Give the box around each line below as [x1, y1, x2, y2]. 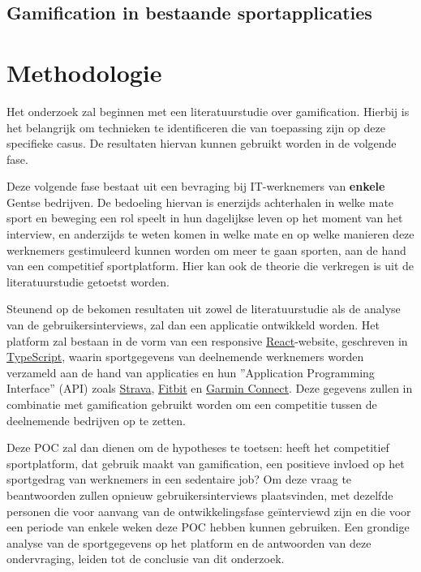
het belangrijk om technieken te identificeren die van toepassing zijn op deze [6, 118, 385, 135]
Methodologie [6, 55, 162, 88]
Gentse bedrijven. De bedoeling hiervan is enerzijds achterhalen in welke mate [6, 193, 394, 210]
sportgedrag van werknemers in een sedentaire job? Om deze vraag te [6, 471, 352, 488]
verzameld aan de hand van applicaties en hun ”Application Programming [6, 363, 375, 381]
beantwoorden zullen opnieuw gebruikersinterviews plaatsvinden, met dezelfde [6, 486, 393, 503]
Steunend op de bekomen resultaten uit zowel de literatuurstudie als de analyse [6, 300, 401, 317]
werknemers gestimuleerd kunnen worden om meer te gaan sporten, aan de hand [6, 241, 406, 258]
